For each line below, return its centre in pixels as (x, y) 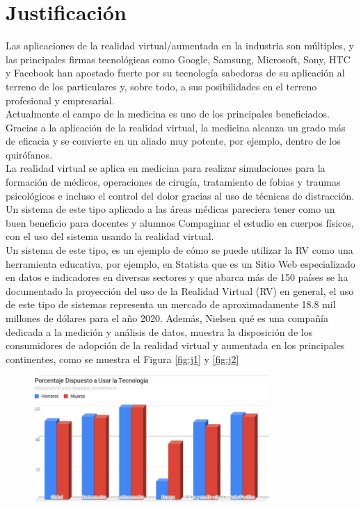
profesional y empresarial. (60, 100)
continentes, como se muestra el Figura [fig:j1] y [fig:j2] (122, 359)
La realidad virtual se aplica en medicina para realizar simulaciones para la (166, 168)
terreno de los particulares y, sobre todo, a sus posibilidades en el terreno (161, 86)
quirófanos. (29, 154)
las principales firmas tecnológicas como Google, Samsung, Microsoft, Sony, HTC (178, 59)
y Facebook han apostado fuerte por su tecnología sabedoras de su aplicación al (175, 73)
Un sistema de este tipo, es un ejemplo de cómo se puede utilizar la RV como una (179, 250)
